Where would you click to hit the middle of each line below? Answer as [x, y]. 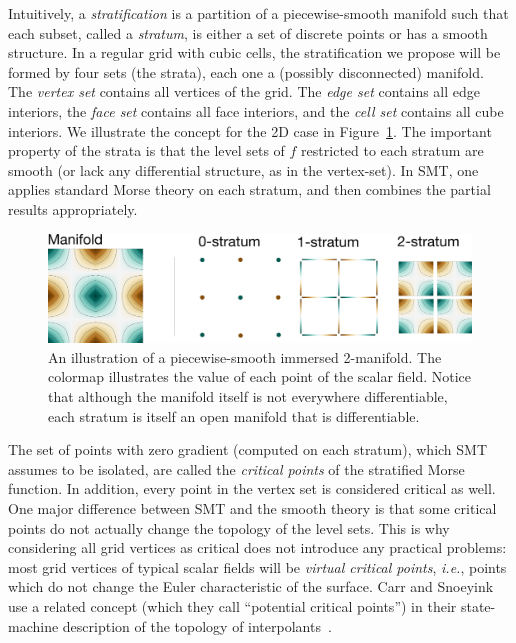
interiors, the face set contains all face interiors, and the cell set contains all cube [256, 110]
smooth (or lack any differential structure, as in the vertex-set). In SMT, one [243, 169]
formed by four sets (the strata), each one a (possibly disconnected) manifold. [246, 71]
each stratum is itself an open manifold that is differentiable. [234, 415]
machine [33, 625]
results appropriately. [73, 208]
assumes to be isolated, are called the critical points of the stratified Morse [236, 468]
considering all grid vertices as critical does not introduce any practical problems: [257, 547]
